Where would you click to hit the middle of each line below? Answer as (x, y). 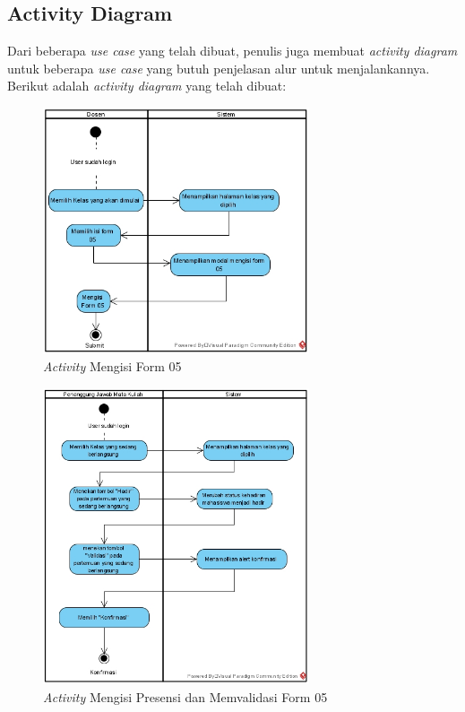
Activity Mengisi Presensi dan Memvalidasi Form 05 (185, 696)
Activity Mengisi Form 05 (112, 366)
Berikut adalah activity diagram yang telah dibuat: (147, 86)
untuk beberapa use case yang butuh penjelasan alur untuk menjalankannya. (219, 68)
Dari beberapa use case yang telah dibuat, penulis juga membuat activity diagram (232, 51)
